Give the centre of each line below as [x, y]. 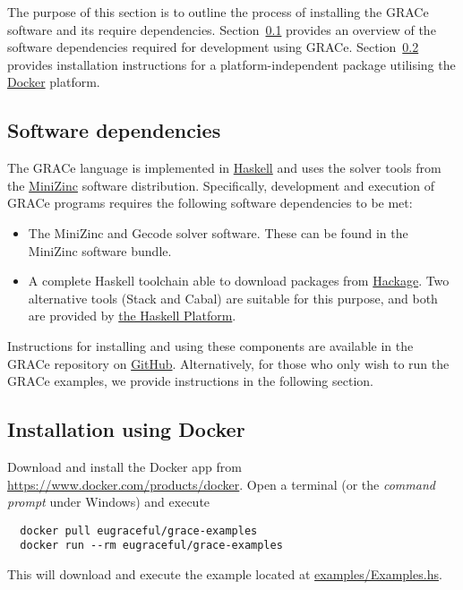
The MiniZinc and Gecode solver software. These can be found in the [218, 232]
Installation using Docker [126, 429]
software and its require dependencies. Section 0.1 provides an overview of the [222, 29]
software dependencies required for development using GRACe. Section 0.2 [213, 47]
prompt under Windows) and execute [109, 502]
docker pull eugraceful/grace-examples [139, 530]
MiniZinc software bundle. [100, 250]
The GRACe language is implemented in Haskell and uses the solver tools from [224, 168]
